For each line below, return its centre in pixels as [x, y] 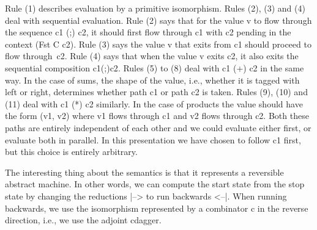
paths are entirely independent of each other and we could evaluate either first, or [158, 127]
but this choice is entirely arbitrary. [71, 152]
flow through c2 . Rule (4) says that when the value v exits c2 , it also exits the [152, 56]
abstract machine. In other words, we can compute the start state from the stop [155, 184]
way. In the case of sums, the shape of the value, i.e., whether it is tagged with [152, 80]
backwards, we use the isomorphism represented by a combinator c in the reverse [157, 208]
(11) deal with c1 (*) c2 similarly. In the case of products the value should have [154, 103]
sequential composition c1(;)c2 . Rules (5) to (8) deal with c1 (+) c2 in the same [155, 67]
